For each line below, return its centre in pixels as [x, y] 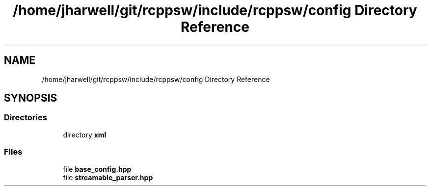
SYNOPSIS [31, 98]
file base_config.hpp [97, 169]
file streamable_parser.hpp [108, 177]
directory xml [85, 135]
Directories [26, 118]
